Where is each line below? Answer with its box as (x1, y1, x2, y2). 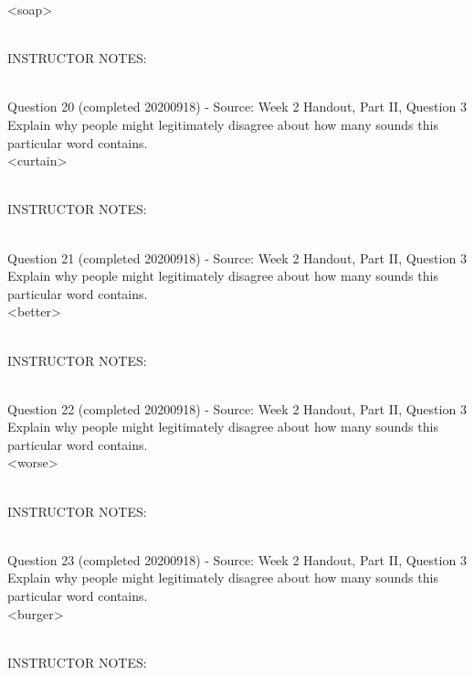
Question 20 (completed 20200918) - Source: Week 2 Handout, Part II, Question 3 (7, 97, 467, 116)
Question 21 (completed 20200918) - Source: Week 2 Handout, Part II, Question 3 (7, 248, 467, 267)
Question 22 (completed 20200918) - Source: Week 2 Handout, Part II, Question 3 (7, 399, 467, 418)
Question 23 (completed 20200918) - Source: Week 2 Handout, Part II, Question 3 (7, 550, 467, 569)
